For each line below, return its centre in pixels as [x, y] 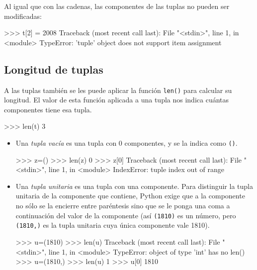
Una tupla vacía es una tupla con [66, 143]
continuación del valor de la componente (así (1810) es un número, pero [126, 215]
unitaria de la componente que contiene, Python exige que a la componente [130, 196]
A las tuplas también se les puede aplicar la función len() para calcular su [118, 90]
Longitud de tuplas [54, 69]
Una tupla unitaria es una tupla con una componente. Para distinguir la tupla [134, 186]
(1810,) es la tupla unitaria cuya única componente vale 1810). [113, 225]
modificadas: [23, 16]
